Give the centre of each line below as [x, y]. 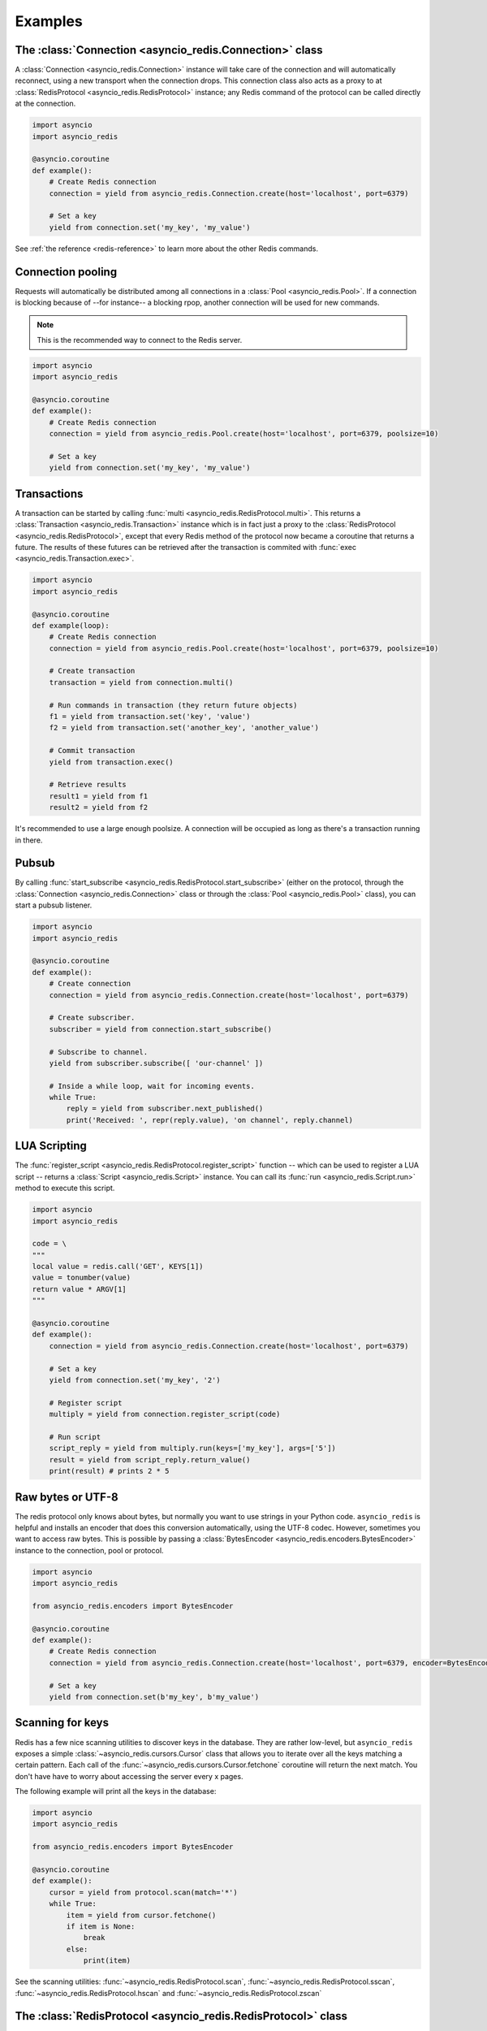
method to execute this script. [65, 1188]
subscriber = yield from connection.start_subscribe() [160, 1029]
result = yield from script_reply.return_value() [150, 1459]
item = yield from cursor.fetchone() [141, 1915]
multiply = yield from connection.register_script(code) [165, 1414]
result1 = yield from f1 [99, 796]
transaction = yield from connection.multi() [141, 682]
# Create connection [90, 984]
